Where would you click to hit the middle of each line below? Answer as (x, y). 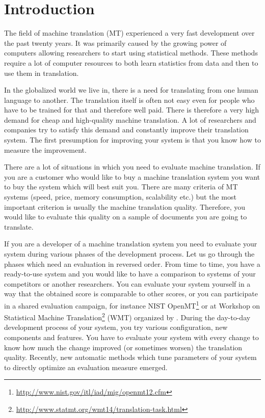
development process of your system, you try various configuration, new (116, 327)
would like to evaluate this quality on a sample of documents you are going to (126, 217)
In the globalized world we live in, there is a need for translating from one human (131, 90)
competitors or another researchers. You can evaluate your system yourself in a (127, 283)
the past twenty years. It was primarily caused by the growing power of (115, 43)
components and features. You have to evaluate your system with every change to (131, 337)
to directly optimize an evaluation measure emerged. (86, 367)
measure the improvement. (45, 149)
